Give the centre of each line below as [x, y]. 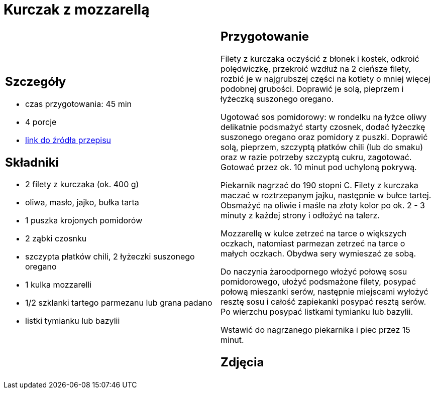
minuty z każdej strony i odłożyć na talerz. [300, 215]
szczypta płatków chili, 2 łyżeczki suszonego [110, 257]
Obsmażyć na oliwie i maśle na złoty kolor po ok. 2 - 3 [323, 205]
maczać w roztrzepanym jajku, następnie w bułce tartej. [326, 195]
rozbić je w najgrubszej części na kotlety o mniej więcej [325, 79]
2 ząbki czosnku [56, 239]
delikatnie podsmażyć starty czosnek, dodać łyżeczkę [323, 127]
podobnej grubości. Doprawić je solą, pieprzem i [312, 89]
